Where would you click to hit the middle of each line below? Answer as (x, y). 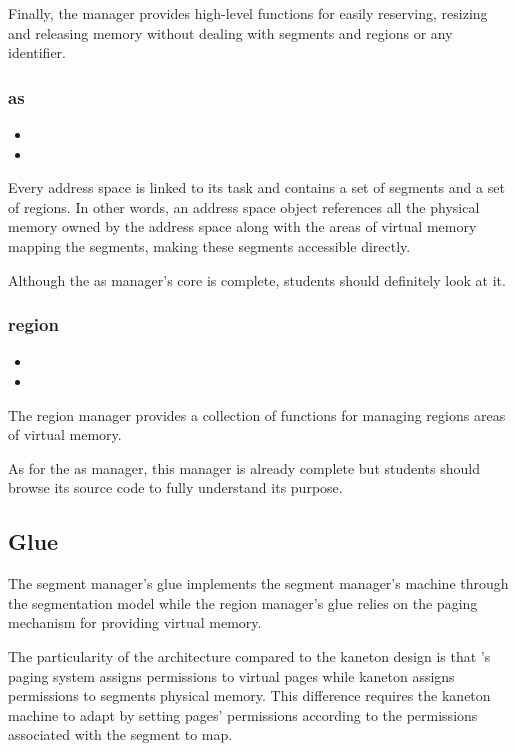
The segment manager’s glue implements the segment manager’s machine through (258, 583)
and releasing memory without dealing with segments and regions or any (230, 32)
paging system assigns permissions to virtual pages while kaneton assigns (231, 675)
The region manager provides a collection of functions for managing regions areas (257, 414)
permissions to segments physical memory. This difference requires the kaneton (249, 695)
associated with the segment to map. (120, 734)
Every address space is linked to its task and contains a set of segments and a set (256, 187)
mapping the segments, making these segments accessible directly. (209, 245)
